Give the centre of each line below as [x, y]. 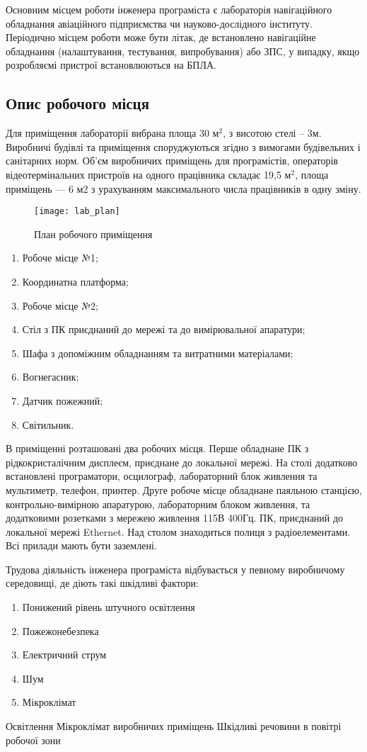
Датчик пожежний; [63, 400]
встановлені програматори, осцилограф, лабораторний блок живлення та [162, 476]
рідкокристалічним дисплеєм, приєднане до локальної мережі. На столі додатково [182, 462]
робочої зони [33, 740]
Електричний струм [64, 655]
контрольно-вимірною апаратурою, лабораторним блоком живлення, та [158, 504]
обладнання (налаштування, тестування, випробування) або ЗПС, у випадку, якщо [183, 51]
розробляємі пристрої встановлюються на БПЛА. [111, 65]
